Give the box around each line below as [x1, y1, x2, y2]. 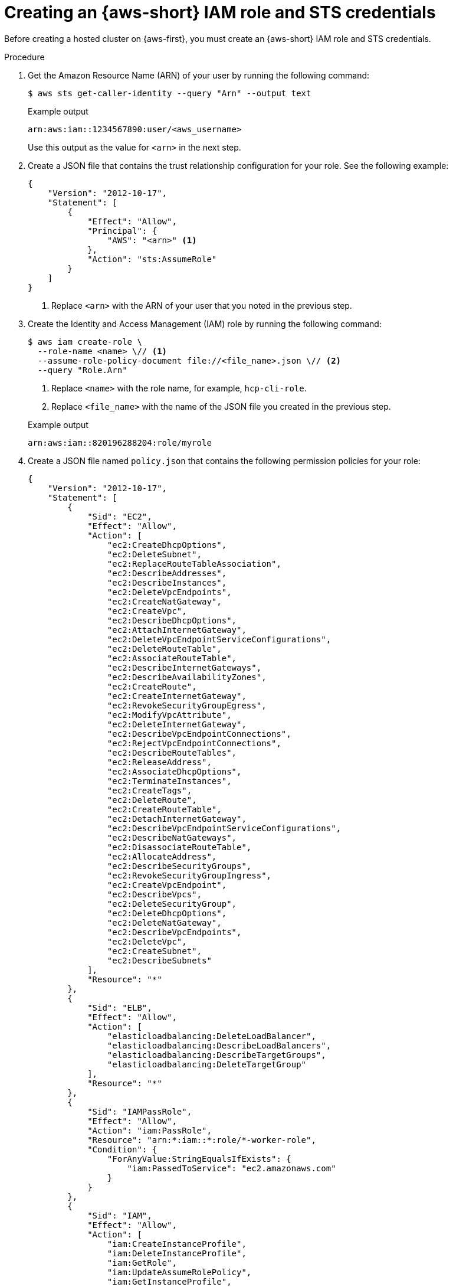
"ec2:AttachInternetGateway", [107, 625, 247, 635]
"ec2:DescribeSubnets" [107, 955, 212, 965]
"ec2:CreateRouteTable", [107, 804, 222, 814]
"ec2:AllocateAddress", [107, 851, 217, 861]
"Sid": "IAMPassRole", [87, 1106, 192, 1116]
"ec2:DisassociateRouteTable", [107, 842, 252, 852]
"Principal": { [87, 226, 157, 236]
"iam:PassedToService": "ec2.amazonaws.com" [127, 1163, 336, 1173]
